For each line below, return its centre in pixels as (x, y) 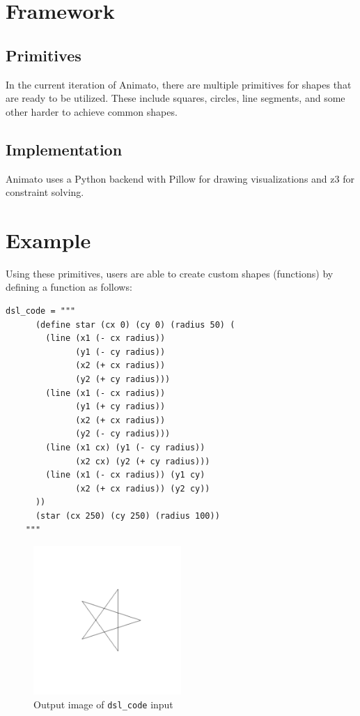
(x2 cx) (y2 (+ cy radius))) (143, 461)
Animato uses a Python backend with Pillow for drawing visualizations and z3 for (180, 178)
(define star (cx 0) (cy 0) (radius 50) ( (135, 325)
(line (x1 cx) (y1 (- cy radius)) (125, 448)
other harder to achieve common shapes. (92, 111)
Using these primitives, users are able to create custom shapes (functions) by (170, 273)
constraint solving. (45, 192)
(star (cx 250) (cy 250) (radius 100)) (127, 516)
